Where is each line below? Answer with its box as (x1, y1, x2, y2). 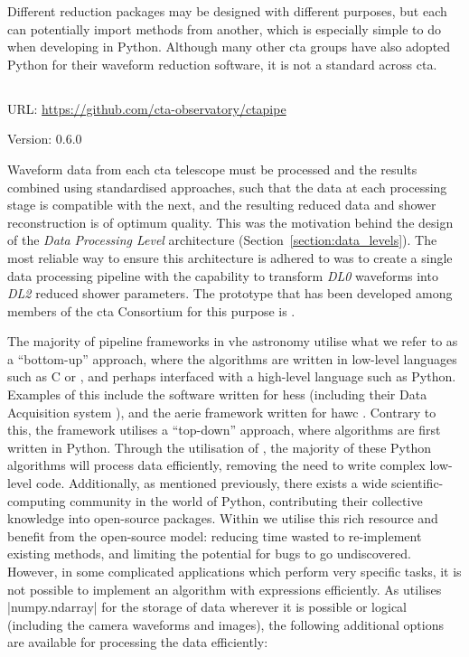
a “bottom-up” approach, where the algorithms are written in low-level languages (7, 349, 457, 368)
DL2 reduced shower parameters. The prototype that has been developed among (7, 284, 453, 303)
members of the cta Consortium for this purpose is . (7, 301, 295, 320)
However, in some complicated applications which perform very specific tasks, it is (7, 562, 462, 581)
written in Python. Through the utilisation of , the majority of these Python (7, 437, 431, 456)
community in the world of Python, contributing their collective (70, 491, 423, 510)
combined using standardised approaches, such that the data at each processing (7, 177, 447, 196)
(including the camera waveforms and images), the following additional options (7, 615, 444, 634)
